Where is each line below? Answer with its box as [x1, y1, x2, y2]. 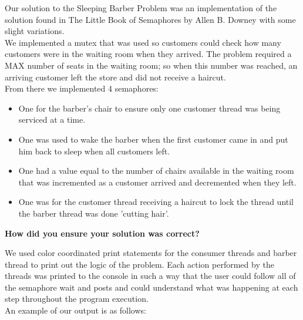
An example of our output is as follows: [5, 304, 146, 316]
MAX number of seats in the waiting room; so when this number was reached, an [5, 59, 298, 71]
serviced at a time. [18, 113, 86, 126]
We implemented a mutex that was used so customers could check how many [5, 36, 281, 48]
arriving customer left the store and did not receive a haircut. [5, 70, 226, 83]
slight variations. [5, 25, 65, 37]
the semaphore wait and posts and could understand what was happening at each [5, 281, 298, 293]
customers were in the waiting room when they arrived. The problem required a [5, 48, 292, 60]
